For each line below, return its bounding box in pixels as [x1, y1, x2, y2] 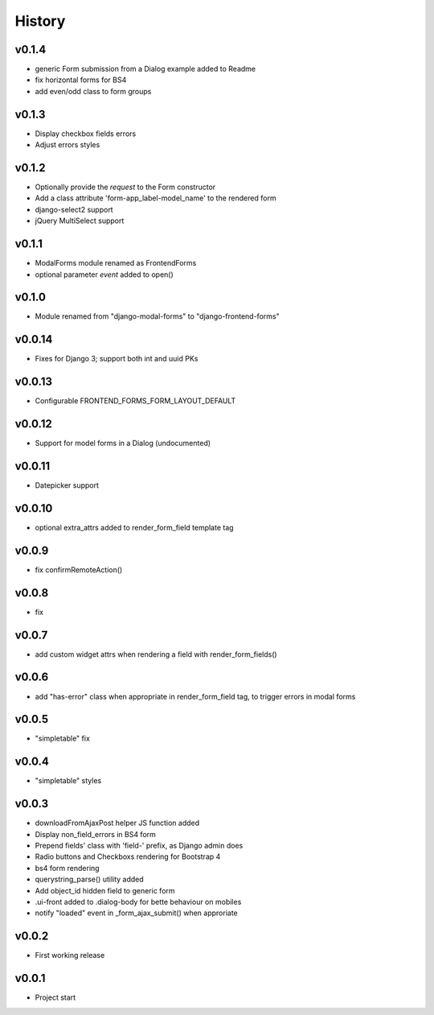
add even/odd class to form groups [35, 86, 152, 96]
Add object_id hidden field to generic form [35, 885, 176, 895]
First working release [35, 951, 105, 960]
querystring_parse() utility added [35, 874, 144, 885]
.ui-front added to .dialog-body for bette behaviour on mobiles [35, 897, 242, 907]
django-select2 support [35, 204, 113, 214]
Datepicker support [35, 481, 100, 490]
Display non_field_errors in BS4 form [35, 829, 157, 839]
